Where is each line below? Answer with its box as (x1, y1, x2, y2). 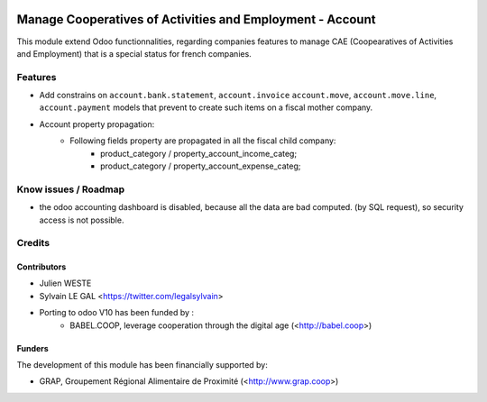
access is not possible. (39, 215, 124, 225)
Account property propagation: (39, 118, 155, 130)
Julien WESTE (39, 278, 92, 288)
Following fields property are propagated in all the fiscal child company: (69, 135, 336, 146)
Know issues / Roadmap (16, 183, 125, 196)
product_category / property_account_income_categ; (100, 148, 298, 159)
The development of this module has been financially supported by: (16, 360, 268, 370)
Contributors (16, 261, 67, 272)
